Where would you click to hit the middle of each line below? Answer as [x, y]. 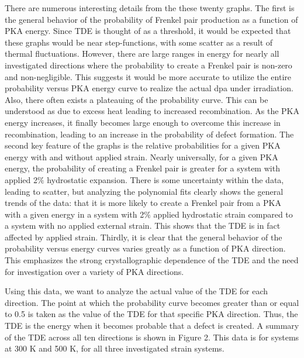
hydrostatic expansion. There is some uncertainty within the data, [165, 179]
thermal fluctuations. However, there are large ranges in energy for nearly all [142, 54]
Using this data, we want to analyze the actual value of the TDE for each [137, 291]
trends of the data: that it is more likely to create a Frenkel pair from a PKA [143, 203]
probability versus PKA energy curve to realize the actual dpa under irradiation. [149, 88]
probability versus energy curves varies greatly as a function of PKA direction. [145, 248]
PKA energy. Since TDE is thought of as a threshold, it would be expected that [148, 31]
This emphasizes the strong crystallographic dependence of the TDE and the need [152, 260]
